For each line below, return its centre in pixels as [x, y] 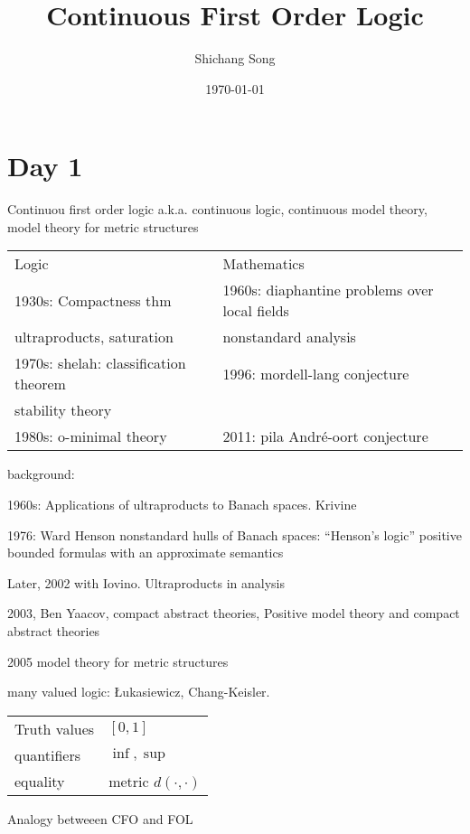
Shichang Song [235, 58]
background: [41, 474]
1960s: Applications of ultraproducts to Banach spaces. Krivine [182, 505]
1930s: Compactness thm [93, 300]
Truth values [55, 728]
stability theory [63, 410]
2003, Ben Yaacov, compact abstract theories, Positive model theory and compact [234, 613]
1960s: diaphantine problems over [328, 290]
